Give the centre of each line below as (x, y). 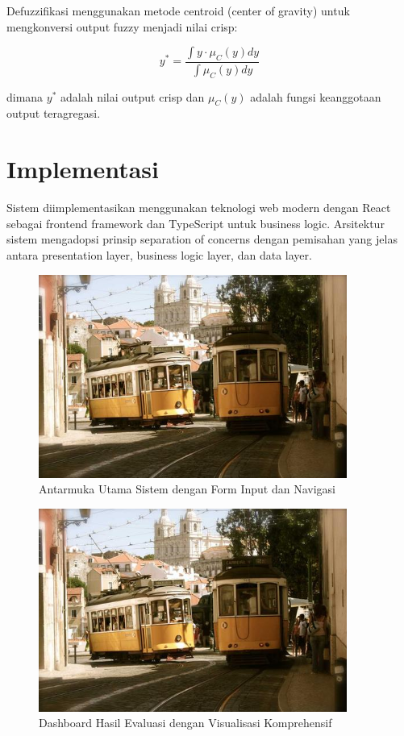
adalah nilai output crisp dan (133, 96)
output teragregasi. (54, 113)
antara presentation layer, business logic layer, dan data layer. (159, 254)
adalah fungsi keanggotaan (316, 96)
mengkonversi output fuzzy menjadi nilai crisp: (122, 26)
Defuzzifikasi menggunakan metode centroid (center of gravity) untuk (178, 10)
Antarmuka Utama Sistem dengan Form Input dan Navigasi (187, 489)
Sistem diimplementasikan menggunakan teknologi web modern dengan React (199, 208)
